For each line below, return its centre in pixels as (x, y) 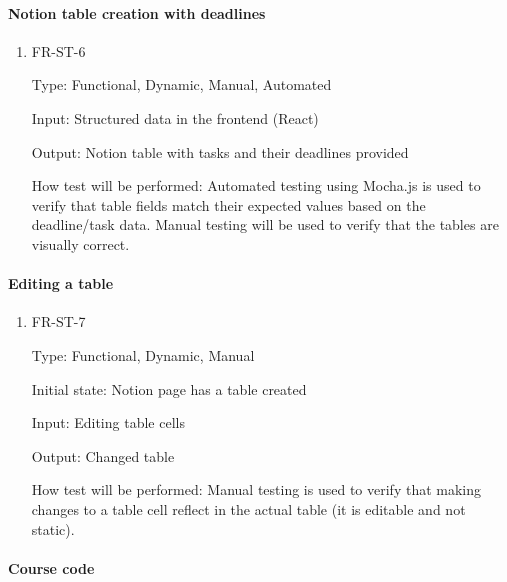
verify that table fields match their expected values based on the (228, 204)
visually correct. (80, 243)
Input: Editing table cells (108, 422)
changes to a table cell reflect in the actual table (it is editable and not (248, 508)
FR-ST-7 (58, 321)
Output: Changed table (103, 455)
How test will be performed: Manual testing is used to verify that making (256, 489)
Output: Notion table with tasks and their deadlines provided (220, 151)
